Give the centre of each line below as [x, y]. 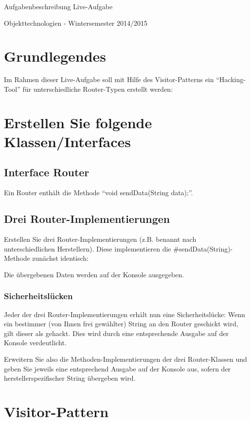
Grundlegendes [55, 56]
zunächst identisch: [60, 258]
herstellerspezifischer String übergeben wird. [70, 378]
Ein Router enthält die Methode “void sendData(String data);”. [99, 193]
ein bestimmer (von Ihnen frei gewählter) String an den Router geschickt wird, [121, 324]
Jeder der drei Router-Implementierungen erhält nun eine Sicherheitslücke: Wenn [125, 314]
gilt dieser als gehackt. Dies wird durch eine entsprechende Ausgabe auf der [116, 333]
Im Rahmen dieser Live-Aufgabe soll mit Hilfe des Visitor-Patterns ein [109, 79]
